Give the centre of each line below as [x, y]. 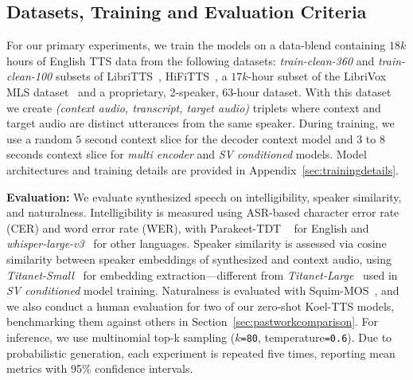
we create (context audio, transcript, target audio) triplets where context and [194, 107]
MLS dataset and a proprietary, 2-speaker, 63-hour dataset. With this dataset [199, 91]
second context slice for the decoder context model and [219, 138]
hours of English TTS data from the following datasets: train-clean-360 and [191, 60]
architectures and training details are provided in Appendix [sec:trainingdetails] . [203, 169]
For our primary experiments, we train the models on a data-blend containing [196, 45]
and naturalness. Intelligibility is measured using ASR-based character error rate [203, 212]
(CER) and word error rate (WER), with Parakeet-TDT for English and [188, 227]
